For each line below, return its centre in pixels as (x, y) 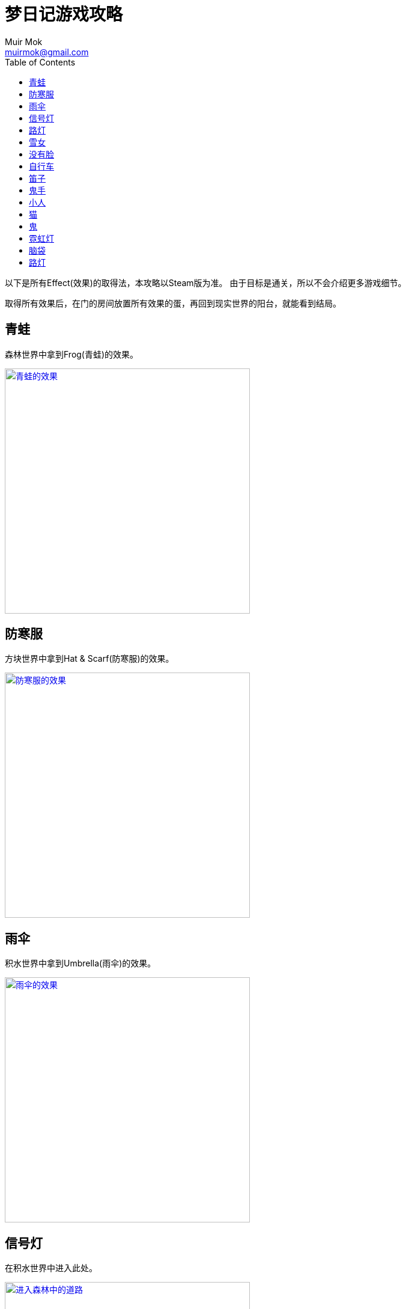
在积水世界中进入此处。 (51, 1268)
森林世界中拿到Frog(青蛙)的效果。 (72, 354)
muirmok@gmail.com (47, 52)
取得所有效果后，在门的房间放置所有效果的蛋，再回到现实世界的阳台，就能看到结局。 (173, 303)
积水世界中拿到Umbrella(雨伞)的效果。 (80, 963)
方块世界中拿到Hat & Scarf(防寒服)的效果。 (89, 659)
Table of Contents (40, 62)
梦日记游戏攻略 (64, 14)
